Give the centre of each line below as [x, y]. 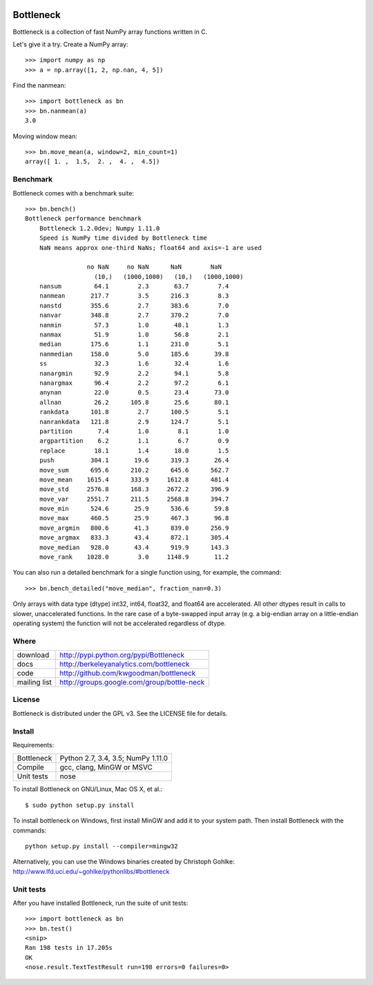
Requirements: [34, 745]
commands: [30, 830]
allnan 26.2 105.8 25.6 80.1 [134, 402]
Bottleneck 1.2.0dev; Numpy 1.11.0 [99, 228]
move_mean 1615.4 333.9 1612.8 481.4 [134, 479]
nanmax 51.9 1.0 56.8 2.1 [134, 335]
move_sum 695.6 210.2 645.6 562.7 [134, 470]
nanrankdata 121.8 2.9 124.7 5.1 [134, 422]
